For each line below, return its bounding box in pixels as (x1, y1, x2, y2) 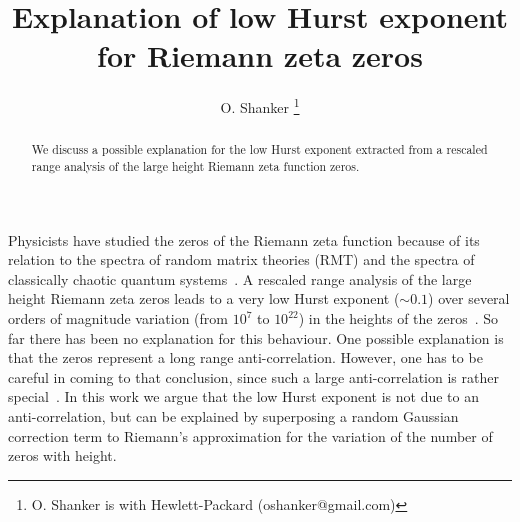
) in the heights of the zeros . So (298, 308, 498, 329)
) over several (428, 288, 510, 309)
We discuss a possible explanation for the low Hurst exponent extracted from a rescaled (31, 141, 488, 158)
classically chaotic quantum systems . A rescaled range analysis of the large (8, 268, 472, 289)
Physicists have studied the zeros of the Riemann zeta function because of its (8, 229, 480, 250)
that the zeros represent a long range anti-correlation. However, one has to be (8, 347, 483, 368)
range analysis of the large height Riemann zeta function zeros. (31, 158, 360, 175)
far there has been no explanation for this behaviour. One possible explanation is (8, 327, 504, 348)
